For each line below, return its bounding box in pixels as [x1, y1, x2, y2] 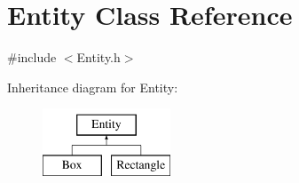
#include [7, 48, 57, 67]
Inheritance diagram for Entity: [7, 77, 178, 96]
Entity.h [76, 48, 121, 67]
